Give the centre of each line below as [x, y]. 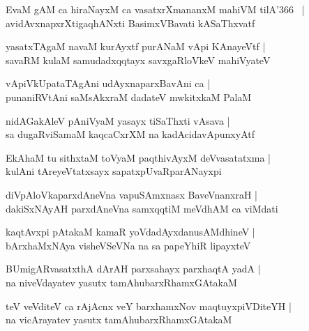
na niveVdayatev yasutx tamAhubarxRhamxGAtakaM [121, 282]
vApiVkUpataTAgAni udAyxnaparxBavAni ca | [108, 83]
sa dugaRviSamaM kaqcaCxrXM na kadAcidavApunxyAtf [130, 134]
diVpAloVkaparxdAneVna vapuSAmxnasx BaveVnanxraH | [131, 194]
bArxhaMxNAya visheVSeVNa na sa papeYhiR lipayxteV [128, 245]
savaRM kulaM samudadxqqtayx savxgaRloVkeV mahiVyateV [138, 60]
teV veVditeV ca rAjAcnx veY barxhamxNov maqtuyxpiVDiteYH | [149, 306]
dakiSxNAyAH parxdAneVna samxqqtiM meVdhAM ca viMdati [142, 208]
